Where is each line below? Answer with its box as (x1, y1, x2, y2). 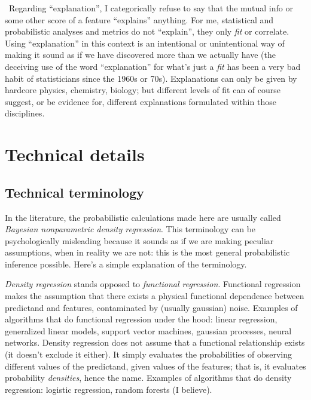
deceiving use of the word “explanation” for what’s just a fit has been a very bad (5, 60, 301, 72)
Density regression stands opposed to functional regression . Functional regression (5, 278, 301, 290)
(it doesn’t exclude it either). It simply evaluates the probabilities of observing (5, 348, 292, 361)
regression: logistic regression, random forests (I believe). (5, 383, 212, 395)
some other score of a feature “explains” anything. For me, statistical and (5, 13, 274, 26)
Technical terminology (5, 183, 144, 201)
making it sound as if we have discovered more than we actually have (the (5, 48, 276, 61)
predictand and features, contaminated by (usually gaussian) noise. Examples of (5, 301, 298, 313)
